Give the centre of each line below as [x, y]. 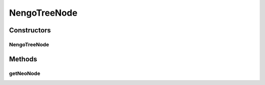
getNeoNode [25, 73]
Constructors [30, 30]
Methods [23, 59]
